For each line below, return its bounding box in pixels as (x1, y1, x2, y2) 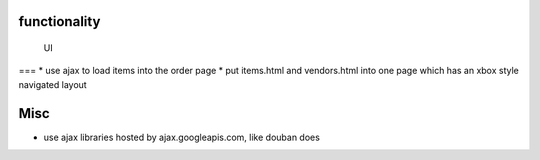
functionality (18, 13, 101, 30)
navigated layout (18, 78, 87, 90)
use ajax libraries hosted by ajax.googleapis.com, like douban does (43, 131, 320, 143)
